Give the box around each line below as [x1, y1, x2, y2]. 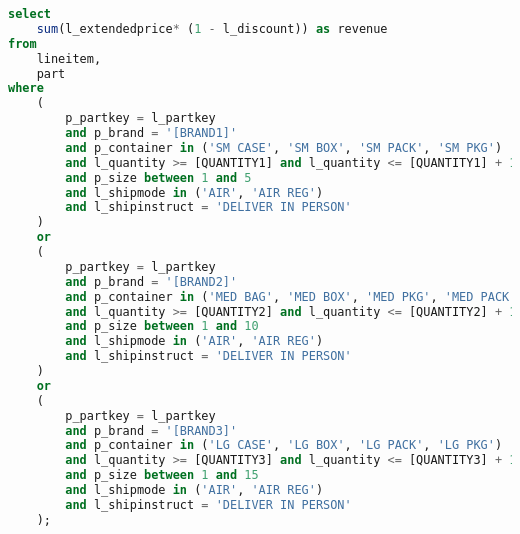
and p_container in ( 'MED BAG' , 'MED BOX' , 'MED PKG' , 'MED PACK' [65, 289, 517, 304]
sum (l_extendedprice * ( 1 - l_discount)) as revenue [36, 21, 388, 36]
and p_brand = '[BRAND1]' [65, 126, 238, 140]
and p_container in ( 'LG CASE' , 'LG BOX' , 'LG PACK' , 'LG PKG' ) [65, 438, 503, 453]
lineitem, [36, 51, 102, 66]
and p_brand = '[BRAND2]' [65, 274, 238, 289]
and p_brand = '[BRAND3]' [65, 423, 238, 438]
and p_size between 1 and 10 [65, 319, 259, 334]
